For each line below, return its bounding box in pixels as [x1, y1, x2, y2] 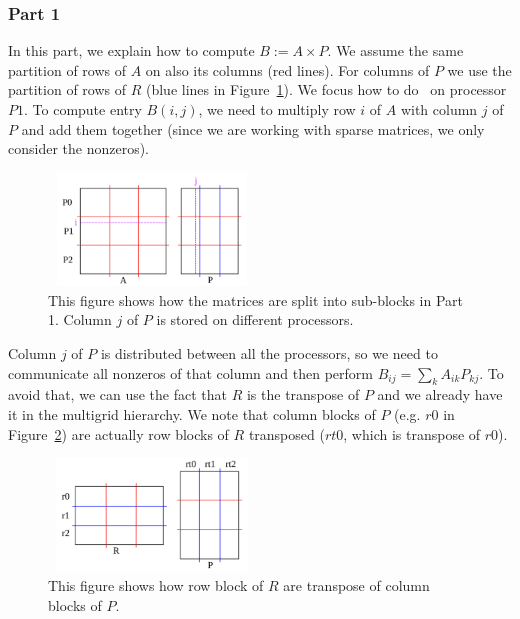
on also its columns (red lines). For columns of [145, 59, 430, 80]
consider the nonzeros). [8, 138, 150, 159]
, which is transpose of [343, 423, 481, 444]
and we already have [377, 384, 503, 405]
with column [400, 99, 478, 119]
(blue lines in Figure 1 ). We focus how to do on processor [145, 79, 507, 100]
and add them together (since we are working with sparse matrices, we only [21, 118, 485, 139]
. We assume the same [327, 40, 464, 61]
